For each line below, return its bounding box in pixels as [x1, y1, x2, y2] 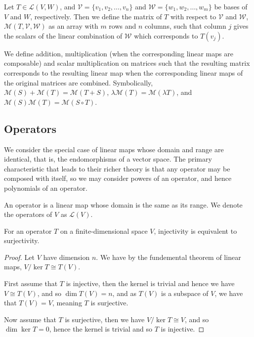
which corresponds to [134, 30, 198, 41]
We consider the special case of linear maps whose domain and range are [4, 144, 224, 154]
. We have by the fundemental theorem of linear [96, 252, 241, 262]
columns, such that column [145, 21, 226, 31]
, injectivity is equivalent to [154, 225, 237, 236]
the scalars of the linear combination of [4, 30, 123, 41]
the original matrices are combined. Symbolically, [4, 77, 153, 87]
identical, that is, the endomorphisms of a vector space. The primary [4, 154, 212, 164]
